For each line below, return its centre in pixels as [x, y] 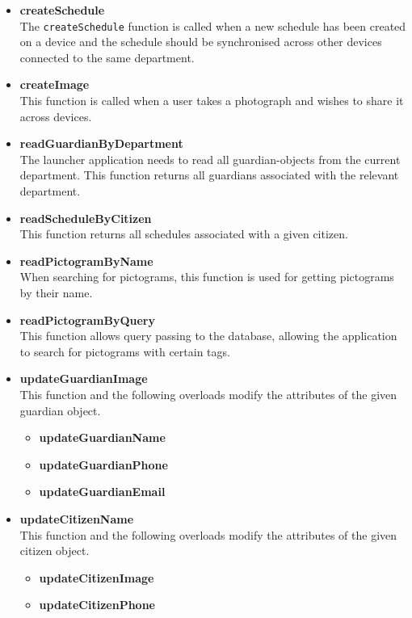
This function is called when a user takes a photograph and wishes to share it [212, 101]
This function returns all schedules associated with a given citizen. [184, 234]
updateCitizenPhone [97, 605]
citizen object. [55, 551]
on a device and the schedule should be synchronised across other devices [201, 42]
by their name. [56, 292]
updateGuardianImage [84, 378]
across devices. [56, 116]
